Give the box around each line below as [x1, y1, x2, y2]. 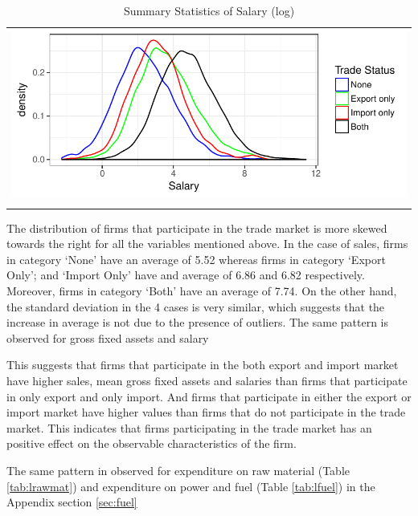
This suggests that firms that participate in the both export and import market [6, 356, 399, 373]
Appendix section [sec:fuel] [6, 494, 137, 510]
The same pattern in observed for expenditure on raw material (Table [6, 461, 350, 478]
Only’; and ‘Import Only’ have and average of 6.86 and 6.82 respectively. [6, 266, 365, 283]
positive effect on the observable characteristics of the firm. [6, 435, 297, 452]
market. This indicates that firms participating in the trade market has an [6, 419, 372, 436]
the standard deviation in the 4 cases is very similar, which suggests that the [6, 298, 385, 315]
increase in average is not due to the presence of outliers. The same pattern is [6, 314, 389, 331]
